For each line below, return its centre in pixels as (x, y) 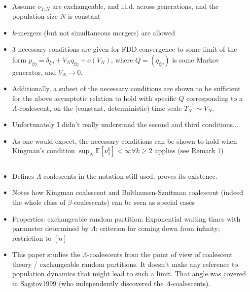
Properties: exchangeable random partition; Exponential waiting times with (126, 218)
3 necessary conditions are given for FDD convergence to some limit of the (125, 49)
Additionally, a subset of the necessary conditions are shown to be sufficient (126, 88)
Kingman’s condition (43, 150)
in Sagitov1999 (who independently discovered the (88, 283)
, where (122, 59)
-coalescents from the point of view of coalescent (160, 254)
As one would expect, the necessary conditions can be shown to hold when (125, 141)
